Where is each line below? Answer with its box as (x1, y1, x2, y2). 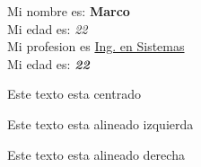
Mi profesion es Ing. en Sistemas (7, 37, 185, 56)
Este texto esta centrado (7, 84, 141, 103)
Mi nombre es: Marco (7, 2, 130, 20)
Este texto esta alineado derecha (7, 145, 185, 163)
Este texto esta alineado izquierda (7, 114, 194, 133)
